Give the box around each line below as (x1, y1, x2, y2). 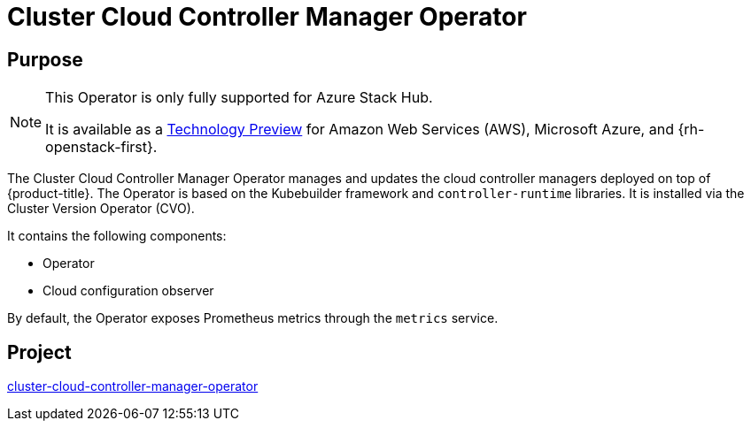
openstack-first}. (45, 138, 158, 157)
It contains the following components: (7, 228, 227, 244)
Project (7, 340, 72, 363)
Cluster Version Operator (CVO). (7, 201, 195, 217)
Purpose (7, 48, 83, 71)
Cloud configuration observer (43, 283, 214, 299)
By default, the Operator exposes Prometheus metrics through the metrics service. (7, 310, 499, 326)
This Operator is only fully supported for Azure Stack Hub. (45, 88, 433, 107)
